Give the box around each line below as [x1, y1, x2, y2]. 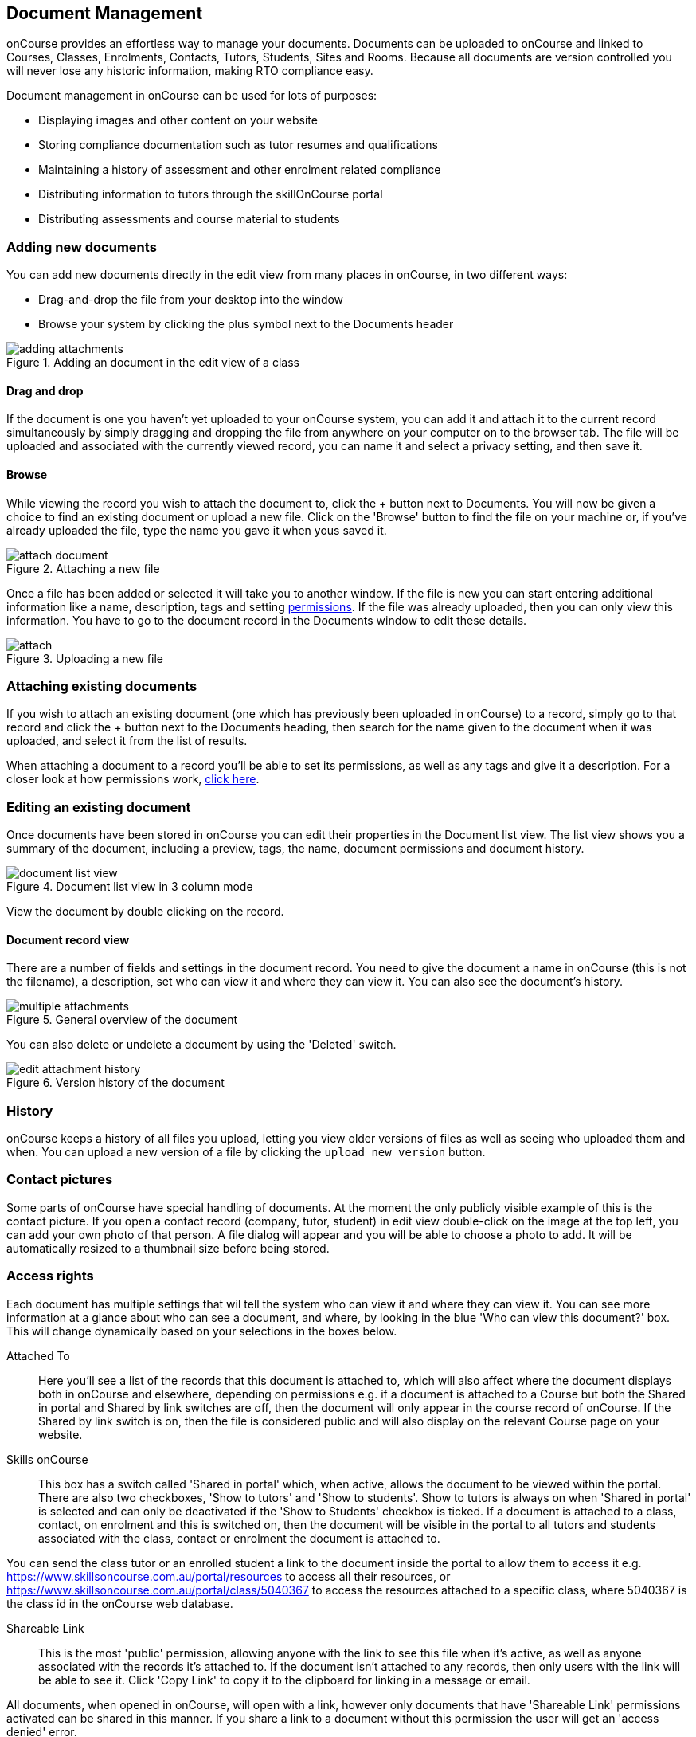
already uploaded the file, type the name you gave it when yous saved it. [6, 523, 387, 537]
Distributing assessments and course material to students [38, 212, 340, 226]
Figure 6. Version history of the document [6, 1076, 225, 1090]
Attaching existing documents [6, 677, 197, 694]
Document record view [6, 932, 130, 947]
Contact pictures [6, 1171, 113, 1188]
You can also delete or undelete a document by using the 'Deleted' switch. [6, 1037, 397, 1052]
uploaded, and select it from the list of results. [6, 734, 248, 748]
